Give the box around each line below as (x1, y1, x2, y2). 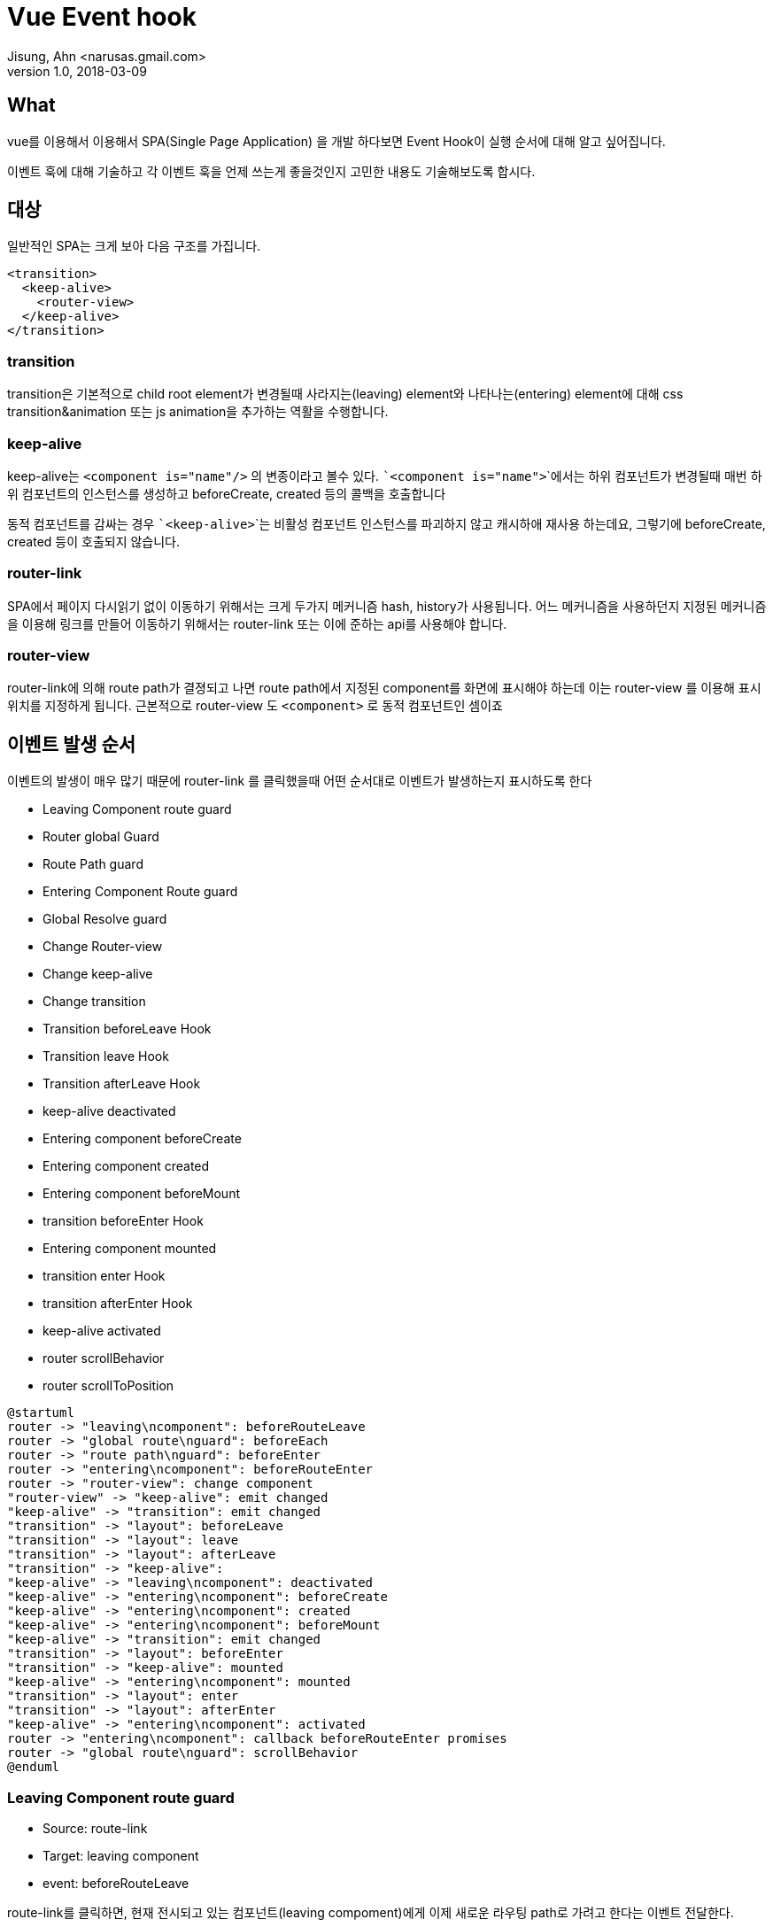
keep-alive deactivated (43, 1103, 176, 1119)
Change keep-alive (43, 966, 153, 982)
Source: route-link (43, 1821, 148, 1837)
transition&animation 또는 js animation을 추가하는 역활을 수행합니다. (7, 404, 389, 420)
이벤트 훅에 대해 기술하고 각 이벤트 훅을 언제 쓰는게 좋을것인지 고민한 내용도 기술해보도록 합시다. (7, 163, 536, 179)
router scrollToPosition (43, 1378, 174, 1394)
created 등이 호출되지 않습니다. (7, 533, 181, 549)
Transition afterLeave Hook (43, 1076, 201, 1092)
